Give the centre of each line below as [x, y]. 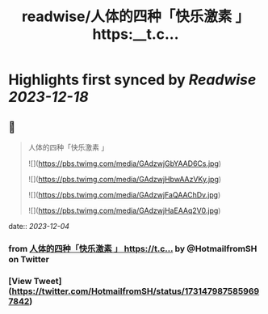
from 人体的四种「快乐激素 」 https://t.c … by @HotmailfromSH [133, 248]
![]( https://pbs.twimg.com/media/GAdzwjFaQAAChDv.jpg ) [124, 195]
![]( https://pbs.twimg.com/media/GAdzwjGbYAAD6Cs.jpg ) [125, 163]
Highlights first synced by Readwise [132, 80]
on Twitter [29, 259]
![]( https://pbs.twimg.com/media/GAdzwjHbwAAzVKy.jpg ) [125, 179]
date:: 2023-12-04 [39, 226]
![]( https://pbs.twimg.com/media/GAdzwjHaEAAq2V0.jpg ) [124, 210]
